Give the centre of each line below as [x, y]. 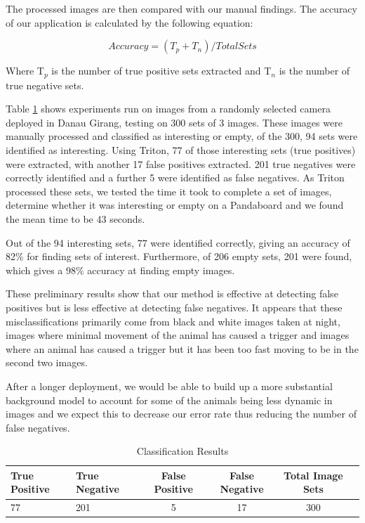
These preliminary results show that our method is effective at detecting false [172, 293]
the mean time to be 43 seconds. [75, 218]
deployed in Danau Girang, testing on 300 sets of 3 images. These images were [174, 122]
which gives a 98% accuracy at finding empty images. [120, 270]
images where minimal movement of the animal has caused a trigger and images [178, 335]
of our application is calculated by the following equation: [130, 22]
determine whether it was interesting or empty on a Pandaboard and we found [175, 205]
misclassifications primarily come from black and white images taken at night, [173, 321]
